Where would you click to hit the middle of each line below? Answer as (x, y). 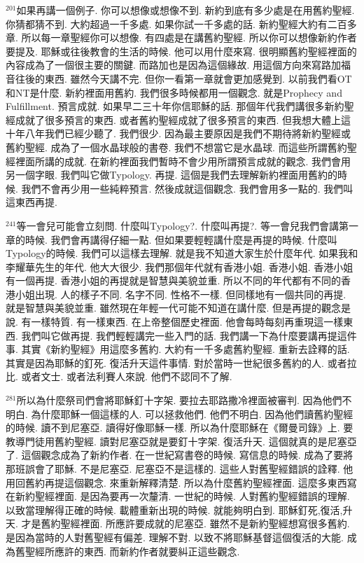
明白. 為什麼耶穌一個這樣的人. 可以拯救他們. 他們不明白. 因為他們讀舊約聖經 (180, 413)
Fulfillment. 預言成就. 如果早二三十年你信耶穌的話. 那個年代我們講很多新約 (175, 106)
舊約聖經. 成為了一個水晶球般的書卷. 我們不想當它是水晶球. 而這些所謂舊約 (176, 147)
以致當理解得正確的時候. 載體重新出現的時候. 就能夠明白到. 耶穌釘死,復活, (174, 509)
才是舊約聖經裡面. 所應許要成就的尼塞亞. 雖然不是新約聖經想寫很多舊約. (185, 523)
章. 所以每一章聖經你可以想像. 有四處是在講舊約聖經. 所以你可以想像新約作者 (181, 37)
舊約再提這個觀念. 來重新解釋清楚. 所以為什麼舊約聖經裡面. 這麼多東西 (186, 482)
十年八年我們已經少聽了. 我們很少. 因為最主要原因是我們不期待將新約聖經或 (178, 133)
